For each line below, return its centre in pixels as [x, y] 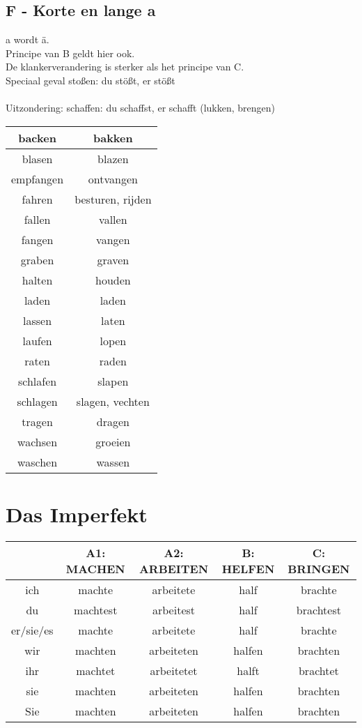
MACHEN [95, 568]
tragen [37, 421]
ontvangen [113, 179]
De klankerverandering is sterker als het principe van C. [125, 67]
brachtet [318, 670]
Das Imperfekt [77, 514]
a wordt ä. [27, 39]
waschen [38, 462]
